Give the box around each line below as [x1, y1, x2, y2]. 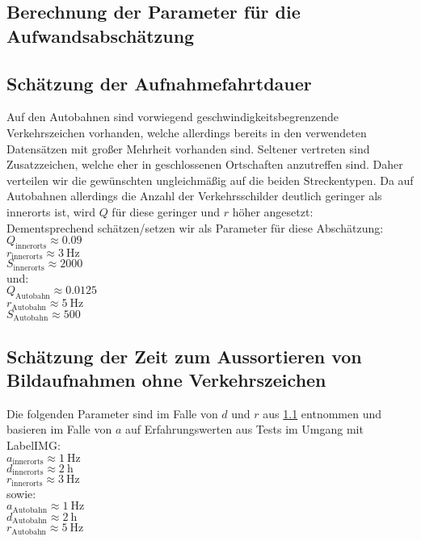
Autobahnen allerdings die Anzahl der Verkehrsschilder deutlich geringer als [6, 187, 382, 204]
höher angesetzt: [232, 203, 314, 220]
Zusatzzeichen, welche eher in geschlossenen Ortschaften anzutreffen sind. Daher [6, 156, 403, 173]
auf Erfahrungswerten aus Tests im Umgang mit [124, 421, 364, 438]
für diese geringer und [112, 203, 220, 220]
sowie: [6, 484, 36, 501]
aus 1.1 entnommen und [263, 405, 382, 421]
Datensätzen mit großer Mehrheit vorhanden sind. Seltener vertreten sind [6, 140, 370, 157]
